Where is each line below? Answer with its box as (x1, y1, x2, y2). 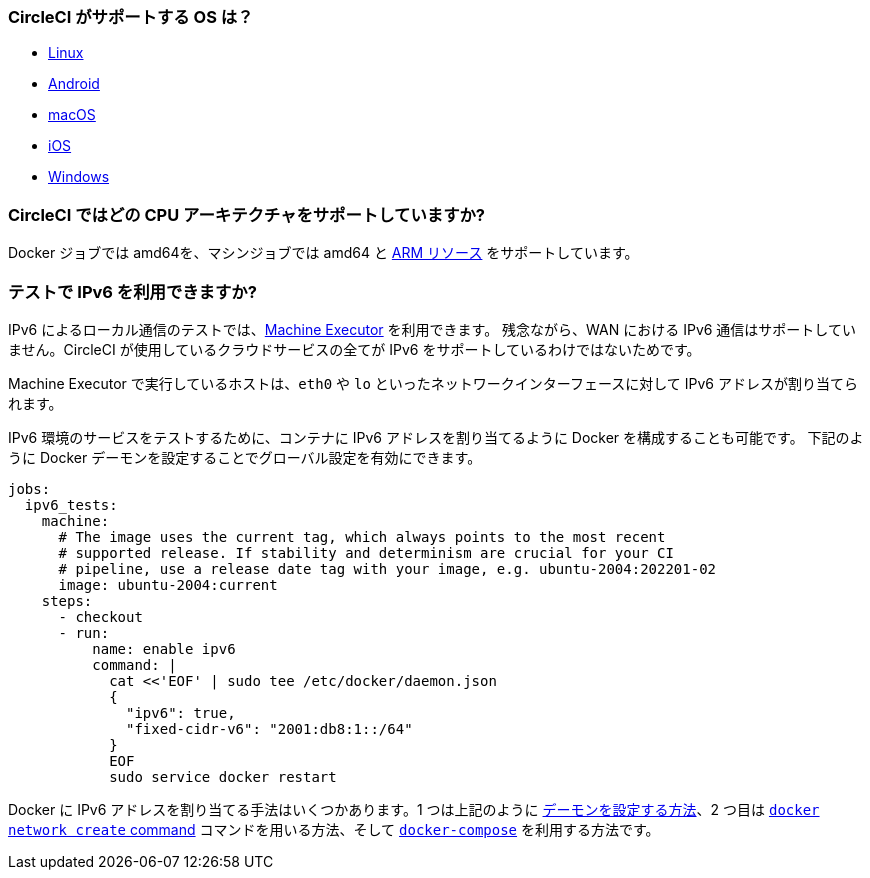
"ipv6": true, (126, 704, 236, 721)
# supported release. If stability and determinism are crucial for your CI (58, 544, 674, 561)
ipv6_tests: (24, 496, 118, 513)
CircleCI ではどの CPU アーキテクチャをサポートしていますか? (8, 204, 486, 225)
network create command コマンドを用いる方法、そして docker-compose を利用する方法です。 (8, 820, 660, 838)
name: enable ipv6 (92, 640, 236, 657)
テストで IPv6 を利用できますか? (8, 281, 257, 302)
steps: (41, 592, 93, 609)
